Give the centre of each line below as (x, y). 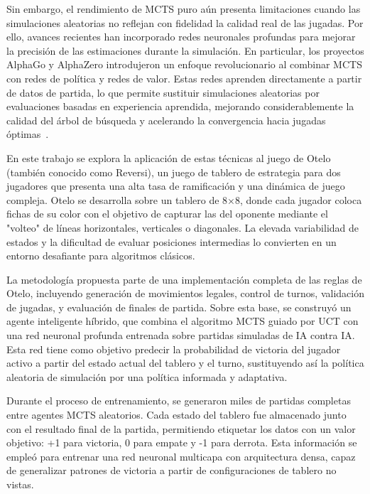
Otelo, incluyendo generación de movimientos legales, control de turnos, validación (185, 293)
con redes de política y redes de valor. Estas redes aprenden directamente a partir (184, 78)
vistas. (20, 484)
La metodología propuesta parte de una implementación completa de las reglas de (184, 279)
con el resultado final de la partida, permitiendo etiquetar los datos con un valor (181, 428)
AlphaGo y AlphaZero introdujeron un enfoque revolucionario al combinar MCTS (184, 64)
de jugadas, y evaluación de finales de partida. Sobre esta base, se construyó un (179, 307)
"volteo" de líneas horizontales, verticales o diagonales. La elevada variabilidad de (183, 227)
